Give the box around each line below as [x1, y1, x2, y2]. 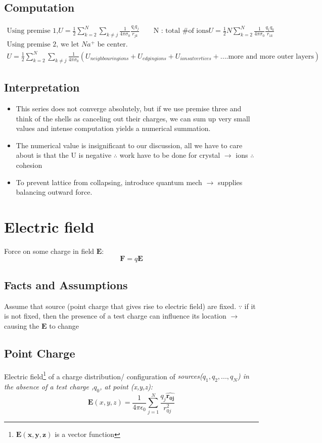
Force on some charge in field [4, 245, 95, 256]
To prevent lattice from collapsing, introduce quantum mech [16, 176, 202, 187]
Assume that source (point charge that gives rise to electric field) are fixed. [4, 300, 237, 311]
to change [49, 320, 79, 331]
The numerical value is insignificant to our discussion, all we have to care [16, 140, 243, 150]
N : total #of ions [153, 27, 209, 35]
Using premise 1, [7, 27, 59, 35]
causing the [4, 320, 39, 331]
